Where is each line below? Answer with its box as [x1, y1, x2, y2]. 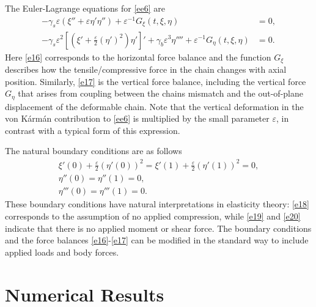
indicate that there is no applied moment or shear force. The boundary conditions [5, 221, 312, 234]
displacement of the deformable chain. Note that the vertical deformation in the [5, 100, 304, 113]
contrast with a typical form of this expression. [5, 124, 180, 136]
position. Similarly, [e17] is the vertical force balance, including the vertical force [5, 75, 306, 87]
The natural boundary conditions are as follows [5, 144, 182, 157]
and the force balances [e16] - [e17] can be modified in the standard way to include [5, 234, 309, 246]
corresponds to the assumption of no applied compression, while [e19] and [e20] [5, 210, 301, 223]
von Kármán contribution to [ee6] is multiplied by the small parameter [5, 112, 270, 125]
